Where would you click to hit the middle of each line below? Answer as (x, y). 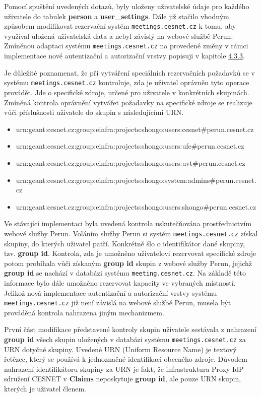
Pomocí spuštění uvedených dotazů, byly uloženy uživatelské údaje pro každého (127, 6)
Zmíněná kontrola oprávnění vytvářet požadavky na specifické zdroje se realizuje (128, 102)
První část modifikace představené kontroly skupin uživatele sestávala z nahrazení (130, 329)
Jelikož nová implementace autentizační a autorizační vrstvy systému (111, 292)
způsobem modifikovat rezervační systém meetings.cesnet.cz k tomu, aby (120, 26)
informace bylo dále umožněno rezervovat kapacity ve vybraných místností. (120, 282)
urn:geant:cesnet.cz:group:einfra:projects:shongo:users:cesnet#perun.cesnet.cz (135, 129)
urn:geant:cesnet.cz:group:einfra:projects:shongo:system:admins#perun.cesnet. (136, 180)
